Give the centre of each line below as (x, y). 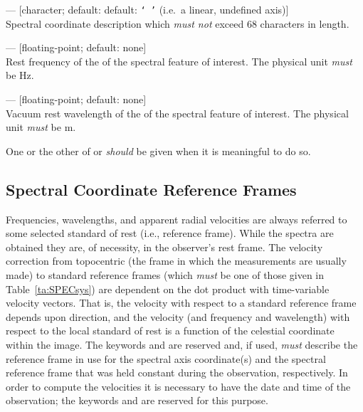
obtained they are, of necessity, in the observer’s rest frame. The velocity (164, 247)
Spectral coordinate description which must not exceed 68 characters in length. (178, 23)
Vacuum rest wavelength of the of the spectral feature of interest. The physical (177, 113)
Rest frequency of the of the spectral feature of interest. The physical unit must (179, 61)
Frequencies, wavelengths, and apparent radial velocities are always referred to (177, 219)
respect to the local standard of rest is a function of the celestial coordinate (170, 331)
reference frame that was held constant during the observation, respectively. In (177, 373)
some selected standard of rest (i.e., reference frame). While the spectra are (170, 233)
